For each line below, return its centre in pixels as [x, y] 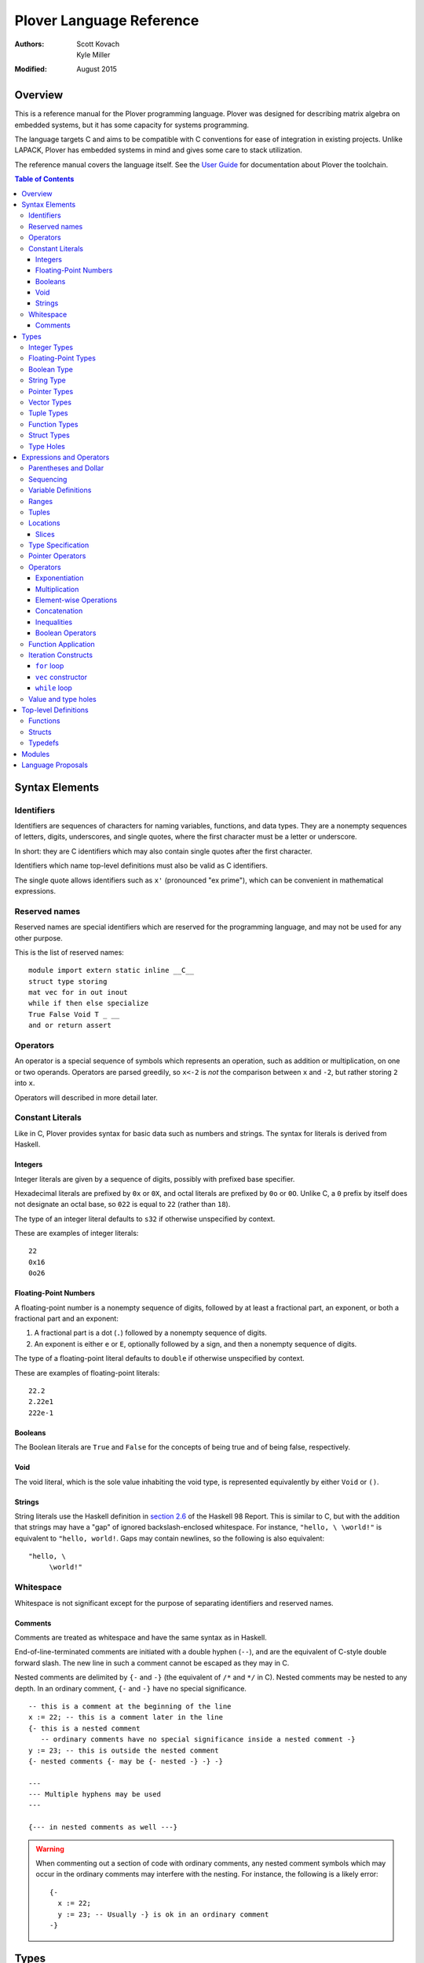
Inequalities [54, 622]
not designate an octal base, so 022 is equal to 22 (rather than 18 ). [122, 1204]
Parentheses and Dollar [66, 468]
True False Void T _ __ [74, 1014]
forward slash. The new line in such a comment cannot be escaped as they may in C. [152, 1663]
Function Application [62, 644]
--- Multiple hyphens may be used [95, 1795]
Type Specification [59, 545]
